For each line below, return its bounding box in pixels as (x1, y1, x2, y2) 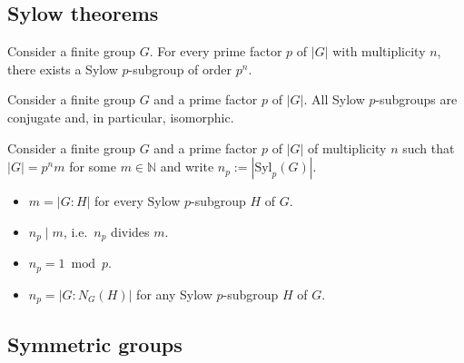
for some (69, 157, 116, 176)
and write (160, 157, 214, 176)
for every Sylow (94, 191, 181, 211)
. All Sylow (303, 90, 365, 109)
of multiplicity (308, 138, 387, 157)
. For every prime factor (149, 42, 282, 61)
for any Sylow (136, 284, 212, 303)
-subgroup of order (128, 59, 232, 78)
